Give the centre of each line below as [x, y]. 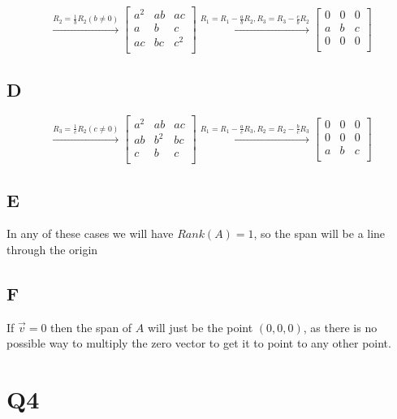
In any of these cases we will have [90, 233]
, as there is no [340, 327]
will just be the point [200, 327]
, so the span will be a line [319, 233]
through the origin [52, 249]
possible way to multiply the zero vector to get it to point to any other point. [199, 343]
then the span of [91, 327]
